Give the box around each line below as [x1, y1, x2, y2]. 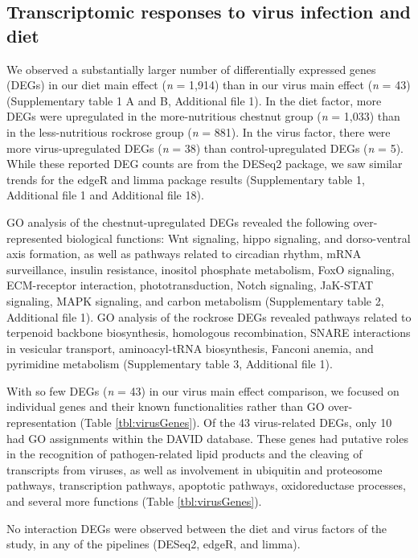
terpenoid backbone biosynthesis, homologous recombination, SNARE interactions [6, 324, 411, 341]
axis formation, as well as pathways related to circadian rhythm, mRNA [6, 245, 362, 262]
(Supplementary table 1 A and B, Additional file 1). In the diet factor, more [6, 92, 382, 109]
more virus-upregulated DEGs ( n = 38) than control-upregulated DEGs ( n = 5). [6, 139, 404, 156]
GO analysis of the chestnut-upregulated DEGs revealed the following [6, 213, 350, 230]
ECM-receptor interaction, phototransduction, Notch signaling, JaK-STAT [6, 277, 374, 293]
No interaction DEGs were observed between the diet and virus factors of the [6, 519, 387, 536]
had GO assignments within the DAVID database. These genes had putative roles [6, 429, 408, 446]
